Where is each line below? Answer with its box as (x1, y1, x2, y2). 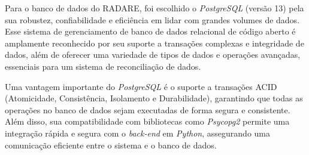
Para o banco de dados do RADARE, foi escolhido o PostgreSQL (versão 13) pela (5, 2, 304, 14)
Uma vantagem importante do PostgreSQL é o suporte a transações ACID (5, 80, 277, 92)
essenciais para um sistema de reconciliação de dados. (5, 60, 201, 72)
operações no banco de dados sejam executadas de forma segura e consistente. (5, 103, 290, 116)
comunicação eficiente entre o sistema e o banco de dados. (5, 138, 217, 151)
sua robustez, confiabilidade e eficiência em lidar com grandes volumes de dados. (5, 13, 300, 26)
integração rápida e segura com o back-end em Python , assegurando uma (5, 126, 270, 139)
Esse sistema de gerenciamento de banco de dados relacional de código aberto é (5, 25, 296, 38)
